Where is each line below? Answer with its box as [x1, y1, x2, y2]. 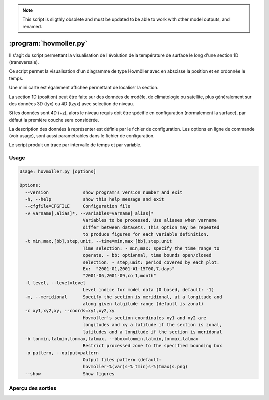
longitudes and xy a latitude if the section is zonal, [82, 322, 222, 328]
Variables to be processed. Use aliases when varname [82, 217, 217, 223]
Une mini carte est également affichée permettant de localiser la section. [9, 85, 159, 91]
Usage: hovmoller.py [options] [19, 168, 97, 174]
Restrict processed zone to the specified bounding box [82, 343, 222, 349]
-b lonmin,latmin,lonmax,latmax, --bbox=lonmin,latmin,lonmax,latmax [25, 336, 199, 341]
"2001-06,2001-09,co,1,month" [82, 273, 156, 279]
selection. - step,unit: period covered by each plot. [82, 259, 220, 265]
